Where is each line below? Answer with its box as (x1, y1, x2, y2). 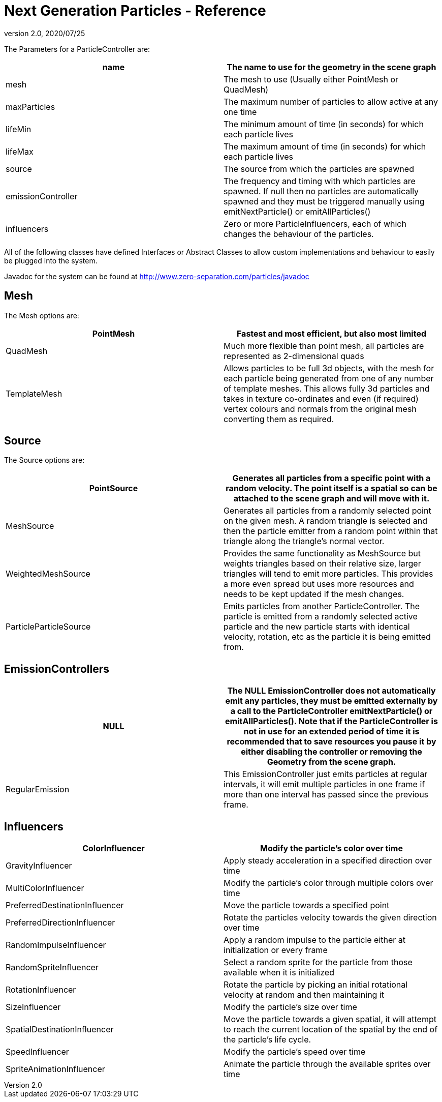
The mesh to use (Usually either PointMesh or (224, 74, 399, 84)
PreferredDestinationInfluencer (6, 900, 124, 911)
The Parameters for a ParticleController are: (4, 44, 150, 53)
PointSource (89, 483, 138, 494)
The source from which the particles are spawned (224, 163, 414, 174)
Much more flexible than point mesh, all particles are (224, 340, 424, 351)
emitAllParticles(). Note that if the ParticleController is (225, 716, 438, 727)
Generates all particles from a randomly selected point (224, 505, 431, 516)
